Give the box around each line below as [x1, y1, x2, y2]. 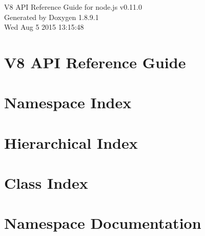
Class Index [4, 172, 88, 193]
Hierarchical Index [4, 132, 138, 153]
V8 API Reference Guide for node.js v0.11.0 [4, 2, 142, 12]
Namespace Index [4, 92, 132, 113]
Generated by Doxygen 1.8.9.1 [4, 11, 99, 22]
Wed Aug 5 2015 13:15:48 [4, 22, 84, 32]
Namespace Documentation [4, 212, 201, 233]
